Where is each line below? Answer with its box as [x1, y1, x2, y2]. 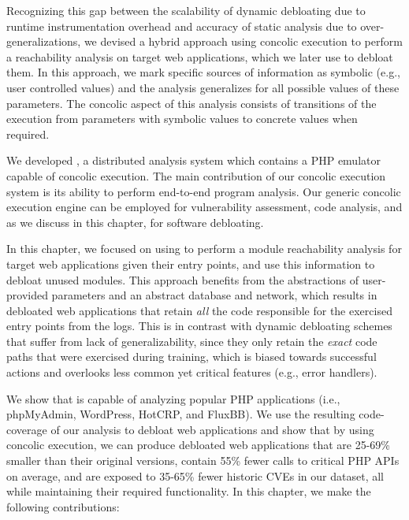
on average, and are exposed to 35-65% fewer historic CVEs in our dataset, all [6, 467, 384, 484]
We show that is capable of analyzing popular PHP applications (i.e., [6, 390, 340, 407]
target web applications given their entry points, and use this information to [6, 255, 375, 272]
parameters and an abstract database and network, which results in [51, 287, 377, 303]
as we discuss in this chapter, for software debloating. [6, 214, 264, 230]
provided [6, 287, 48, 303]
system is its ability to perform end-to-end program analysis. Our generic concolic [6, 183, 401, 199]
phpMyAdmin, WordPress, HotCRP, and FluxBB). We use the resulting [6, 406, 355, 422]
